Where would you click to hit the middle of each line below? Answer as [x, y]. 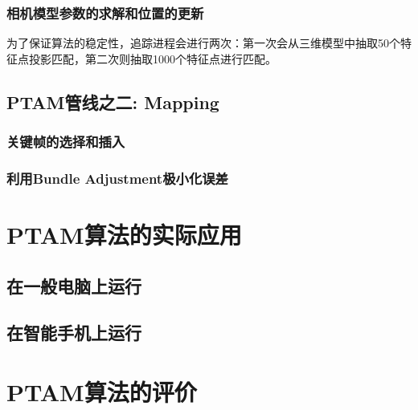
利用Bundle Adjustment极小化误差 [117, 178]
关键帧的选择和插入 [66, 142]
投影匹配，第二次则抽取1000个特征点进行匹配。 [152, 58]
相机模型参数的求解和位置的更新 [105, 12]
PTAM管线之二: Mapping [113, 101]
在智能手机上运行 [74, 333]
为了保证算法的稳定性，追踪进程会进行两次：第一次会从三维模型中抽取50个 [203, 43]
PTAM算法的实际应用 [124, 235]
